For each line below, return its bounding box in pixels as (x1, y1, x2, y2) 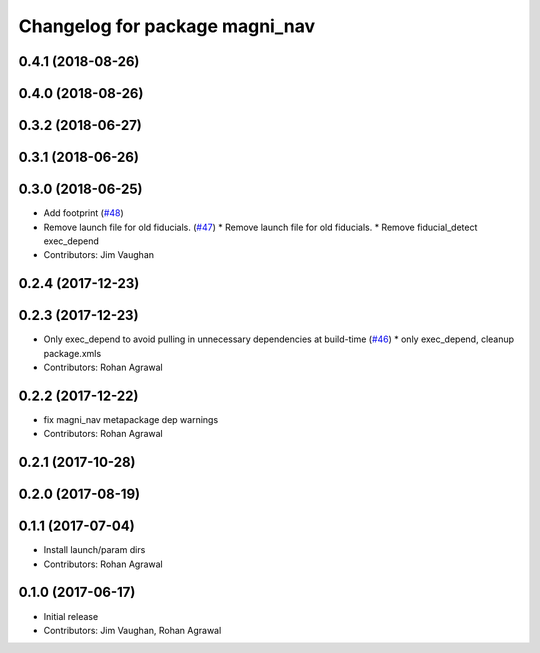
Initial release (43, 610, 99, 622)
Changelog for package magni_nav (18, 15, 315, 37)
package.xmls (43, 347, 102, 359)
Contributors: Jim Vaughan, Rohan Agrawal (43, 624, 222, 636)
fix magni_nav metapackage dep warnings (43, 413, 219, 425)
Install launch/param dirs (43, 544, 146, 556)
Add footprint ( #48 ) (43, 207, 124, 219)
